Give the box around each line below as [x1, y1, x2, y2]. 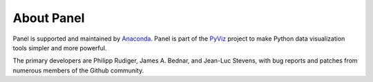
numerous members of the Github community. [12, 66, 144, 74]
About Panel [12, 10, 85, 25]
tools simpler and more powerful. [12, 43, 107, 52]
